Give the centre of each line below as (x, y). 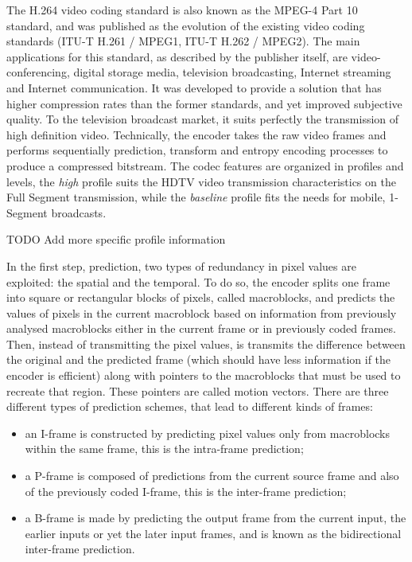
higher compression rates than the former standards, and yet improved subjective (204, 103)
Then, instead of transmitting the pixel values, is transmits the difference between (206, 343)
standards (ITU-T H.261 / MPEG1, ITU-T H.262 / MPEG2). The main (183, 41)
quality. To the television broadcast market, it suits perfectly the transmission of (203, 119)
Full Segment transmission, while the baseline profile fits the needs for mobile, (196, 197)
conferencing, (38, 72)
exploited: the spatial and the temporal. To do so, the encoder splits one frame (198, 281)
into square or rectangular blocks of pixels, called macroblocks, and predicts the (201, 297)
